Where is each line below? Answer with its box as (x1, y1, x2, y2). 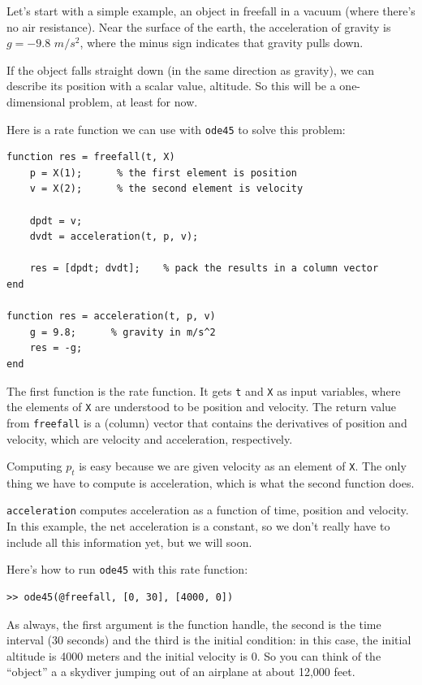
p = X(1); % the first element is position (29, 167, 297, 179)
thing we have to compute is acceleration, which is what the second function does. (6, 474, 415, 491)
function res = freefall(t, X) (6, 151, 175, 163)
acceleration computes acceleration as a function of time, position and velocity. (6, 501, 409, 518)
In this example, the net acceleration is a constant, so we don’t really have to (6, 518, 390, 535)
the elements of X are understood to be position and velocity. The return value (6, 398, 397, 415)
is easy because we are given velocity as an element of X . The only (79, 457, 407, 475)
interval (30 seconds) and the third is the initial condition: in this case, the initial (6, 631, 411, 648)
